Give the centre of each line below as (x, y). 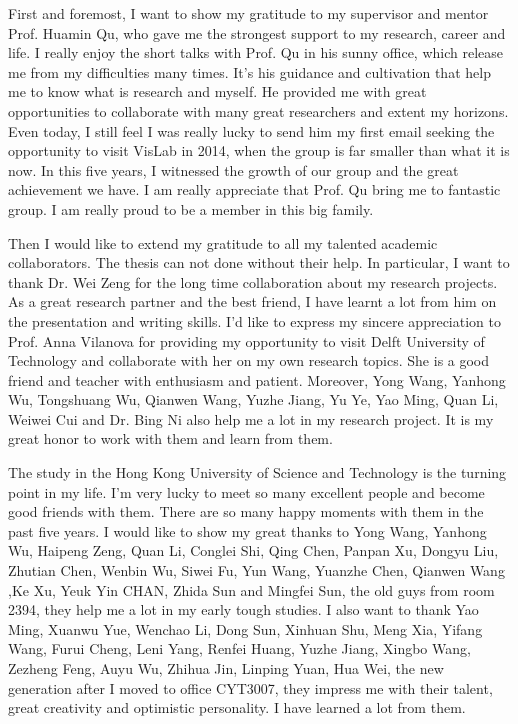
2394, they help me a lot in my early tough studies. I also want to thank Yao (243, 609)
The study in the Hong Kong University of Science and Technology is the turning (257, 472)
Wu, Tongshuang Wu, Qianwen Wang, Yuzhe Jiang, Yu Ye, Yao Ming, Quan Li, (253, 399)
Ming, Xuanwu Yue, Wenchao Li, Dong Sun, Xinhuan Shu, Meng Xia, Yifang (245, 628)
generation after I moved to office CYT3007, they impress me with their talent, (250, 687)
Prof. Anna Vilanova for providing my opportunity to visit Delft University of (246, 340)
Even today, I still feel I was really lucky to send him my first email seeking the (251, 130)
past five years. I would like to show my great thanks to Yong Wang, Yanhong (247, 530)
